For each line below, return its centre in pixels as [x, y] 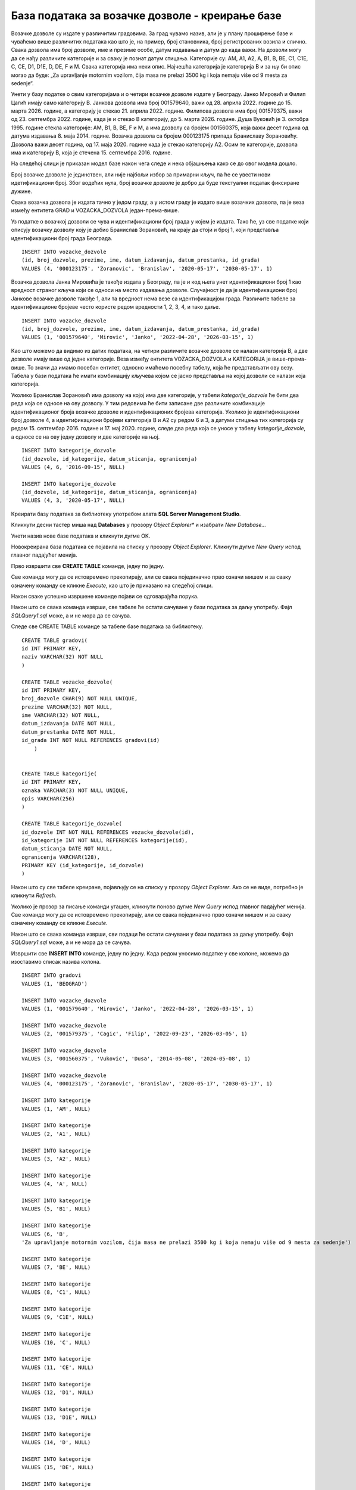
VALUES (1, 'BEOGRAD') [55, 984]
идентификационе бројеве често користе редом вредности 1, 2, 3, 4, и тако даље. [115, 307]
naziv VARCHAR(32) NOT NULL [63, 657]
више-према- [289, 359]
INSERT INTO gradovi [51, 975]
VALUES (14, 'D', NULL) [56, 1443]
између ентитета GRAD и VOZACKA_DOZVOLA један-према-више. [95, 210]
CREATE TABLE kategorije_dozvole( [72, 824]
